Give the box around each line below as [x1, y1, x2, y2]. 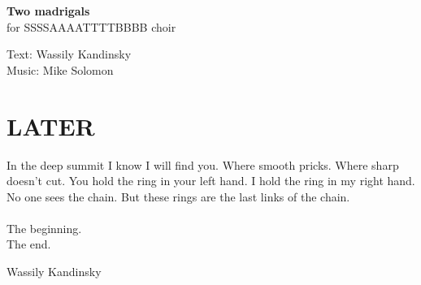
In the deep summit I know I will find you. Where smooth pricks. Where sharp [7, 156, 399, 173]
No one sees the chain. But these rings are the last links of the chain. [7, 188, 350, 205]
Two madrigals [7, 2, 90, 19]
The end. [7, 235, 51, 253]
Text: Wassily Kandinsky [7, 45, 132, 63]
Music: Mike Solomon [7, 61, 114, 78]
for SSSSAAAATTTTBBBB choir [7, 18, 176, 35]
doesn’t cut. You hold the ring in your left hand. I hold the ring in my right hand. [7, 172, 415, 189]
